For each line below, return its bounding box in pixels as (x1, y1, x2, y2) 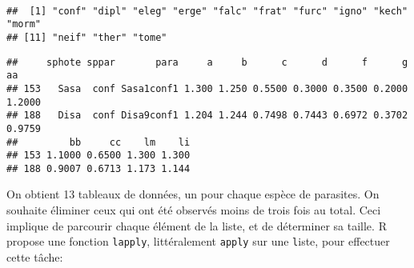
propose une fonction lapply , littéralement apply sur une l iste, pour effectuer (6, 233, 390, 250)
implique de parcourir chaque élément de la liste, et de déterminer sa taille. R (6, 217, 387, 234)
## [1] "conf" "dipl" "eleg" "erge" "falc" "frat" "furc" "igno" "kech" (6, 5, 408, 17)
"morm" (6, 18, 41, 30)
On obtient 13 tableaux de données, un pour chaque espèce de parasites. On (6, 186, 380, 202)
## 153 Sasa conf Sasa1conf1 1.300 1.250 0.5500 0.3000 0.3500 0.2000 (6, 82, 408, 94)
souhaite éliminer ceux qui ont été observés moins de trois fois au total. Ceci (6, 202, 381, 218)
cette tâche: (6, 248, 63, 265)
